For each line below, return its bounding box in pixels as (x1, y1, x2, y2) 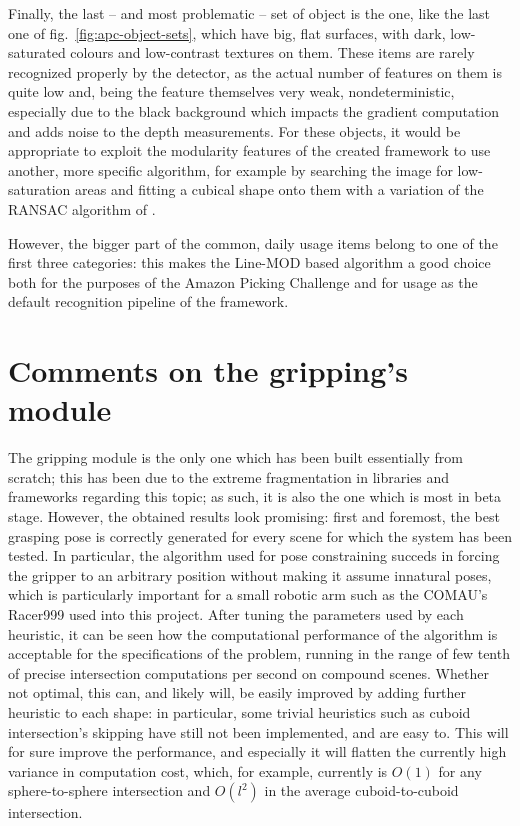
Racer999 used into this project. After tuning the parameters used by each (8, 603, 464, 624)
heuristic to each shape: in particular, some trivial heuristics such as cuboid (8, 701, 471, 722)
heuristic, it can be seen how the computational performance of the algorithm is (8, 623, 498, 644)
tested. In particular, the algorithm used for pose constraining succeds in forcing (8, 545, 500, 566)
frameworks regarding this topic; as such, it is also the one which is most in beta (8, 486, 502, 507)
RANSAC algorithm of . (8, 198, 156, 219)
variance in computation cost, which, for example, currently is (8, 760, 388, 781)
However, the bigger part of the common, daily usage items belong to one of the (8, 232, 498, 253)
